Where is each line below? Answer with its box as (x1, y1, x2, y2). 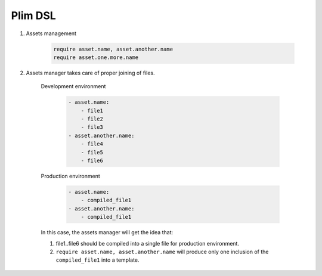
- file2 (80, 116, 104, 122)
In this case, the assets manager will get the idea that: (41, 229, 173, 236)
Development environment (41, 83, 106, 90)
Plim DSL (11, 9, 56, 22)
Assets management (26, 30, 77, 37)
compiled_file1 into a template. (55, 256, 140, 263)
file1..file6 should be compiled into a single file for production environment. (55, 240, 240, 247)
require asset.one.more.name (53, 54, 139, 61)
